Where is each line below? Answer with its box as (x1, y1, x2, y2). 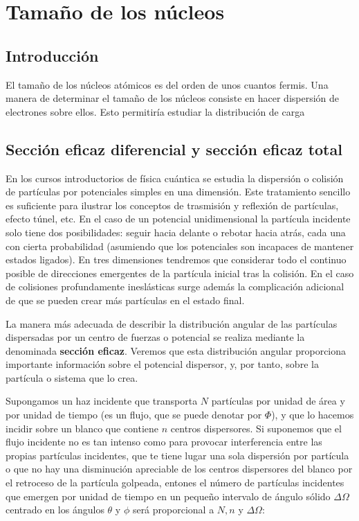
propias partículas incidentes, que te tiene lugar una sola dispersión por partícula (6, 448, 349, 462)
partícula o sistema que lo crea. (6, 370, 138, 385)
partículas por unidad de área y (211, 394, 345, 408)
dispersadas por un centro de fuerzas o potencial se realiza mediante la (6, 330, 305, 344)
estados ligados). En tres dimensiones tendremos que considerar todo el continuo (6, 252, 347, 267)
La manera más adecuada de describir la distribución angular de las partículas (6, 316, 338, 330)
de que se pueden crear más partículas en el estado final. (6, 292, 245, 307)
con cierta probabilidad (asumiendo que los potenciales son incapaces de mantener (6, 238, 354, 253)
